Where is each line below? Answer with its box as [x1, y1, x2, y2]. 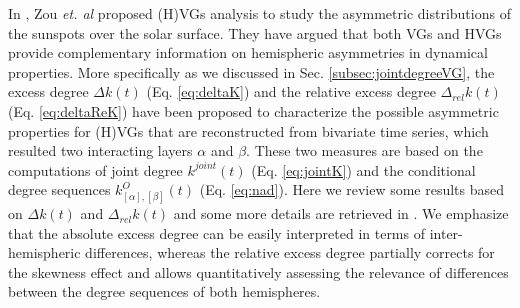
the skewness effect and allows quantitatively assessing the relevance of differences [8, 261, 509, 282]
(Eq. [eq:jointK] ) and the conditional [251, 159, 476, 180]
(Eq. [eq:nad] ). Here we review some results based [199, 179, 505, 200]
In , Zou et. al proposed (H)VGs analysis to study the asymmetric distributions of [8, 3, 511, 23]
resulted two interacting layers [8, 140, 193, 161]
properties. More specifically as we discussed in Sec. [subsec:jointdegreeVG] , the [8, 61, 495, 82]
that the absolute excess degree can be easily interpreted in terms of [8, 222, 425, 243]
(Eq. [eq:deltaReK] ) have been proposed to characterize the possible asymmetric [8, 100, 499, 121]
